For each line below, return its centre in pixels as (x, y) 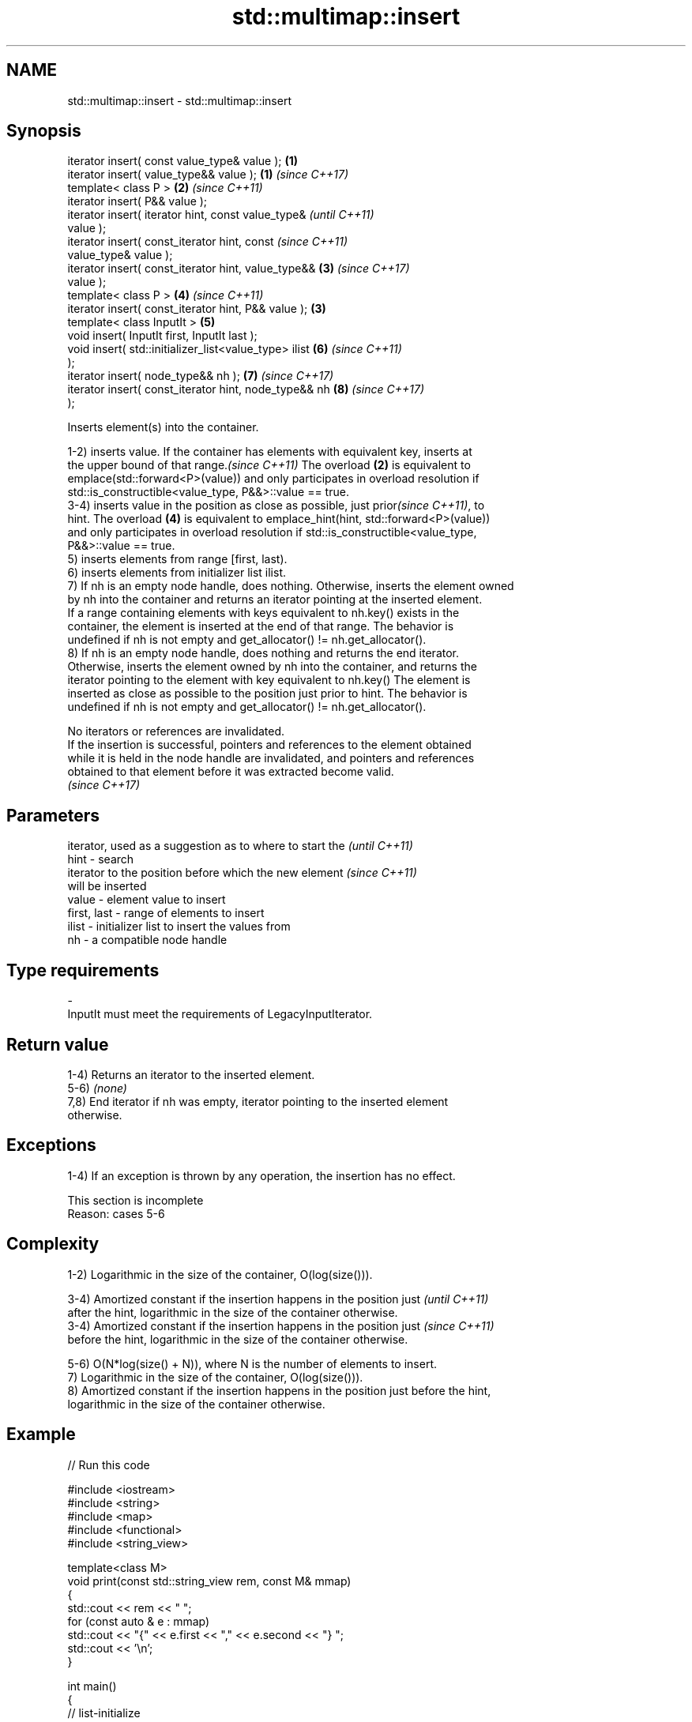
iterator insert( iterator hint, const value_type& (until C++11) (221, 215)
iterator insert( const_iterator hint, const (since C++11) (208, 242)
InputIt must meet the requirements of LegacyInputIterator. (220, 1014)
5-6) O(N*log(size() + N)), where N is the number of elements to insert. (252, 1363)
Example (41, 1434)
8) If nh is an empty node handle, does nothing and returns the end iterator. (263, 653)
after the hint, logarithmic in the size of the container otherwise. (233, 1312)
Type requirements (83, 970)
